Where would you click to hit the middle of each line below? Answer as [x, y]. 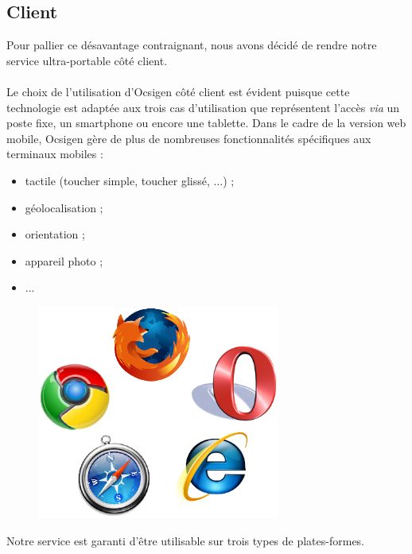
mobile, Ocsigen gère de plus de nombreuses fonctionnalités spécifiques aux [189, 138]
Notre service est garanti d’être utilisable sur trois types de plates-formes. [186, 540]
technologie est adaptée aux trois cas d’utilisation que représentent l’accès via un [203, 107]
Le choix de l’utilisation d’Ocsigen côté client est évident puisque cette [178, 91]
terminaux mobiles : [55, 154]
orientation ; [55, 234]
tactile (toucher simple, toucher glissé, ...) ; [130, 180]
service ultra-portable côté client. [87, 60]
